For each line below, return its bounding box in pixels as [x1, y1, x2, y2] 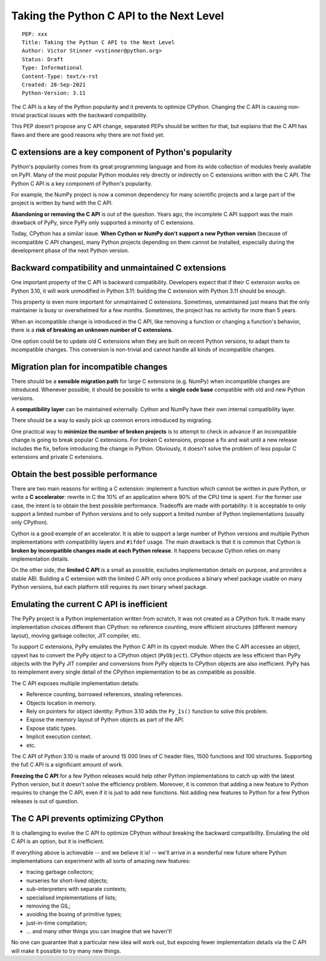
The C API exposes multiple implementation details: [11, 679, 139, 686]
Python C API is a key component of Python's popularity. [11, 180, 152, 187]
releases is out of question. [11, 797, 79, 804]
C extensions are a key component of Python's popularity [11, 147, 232, 157]
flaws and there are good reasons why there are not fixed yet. [11, 131, 165, 138]
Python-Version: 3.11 [22, 90, 86, 97]
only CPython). [11, 519, 48, 526]
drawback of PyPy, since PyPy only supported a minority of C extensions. [11, 219, 195, 226]
